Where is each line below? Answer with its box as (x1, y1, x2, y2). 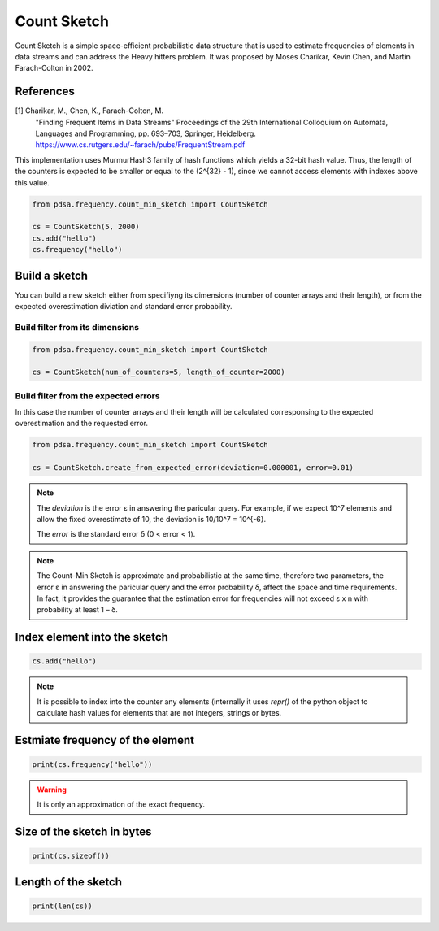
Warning (37, 785, 67, 794)
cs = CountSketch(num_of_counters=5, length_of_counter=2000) (32, 368, 285, 377)
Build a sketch (15, 268, 89, 282)
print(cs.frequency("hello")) (32, 760, 153, 769)
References (15, 85, 75, 98)
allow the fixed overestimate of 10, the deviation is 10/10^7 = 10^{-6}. (37, 515, 267, 524)
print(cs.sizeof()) (32, 851, 110, 861)
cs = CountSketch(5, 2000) (32, 222, 140, 232)
